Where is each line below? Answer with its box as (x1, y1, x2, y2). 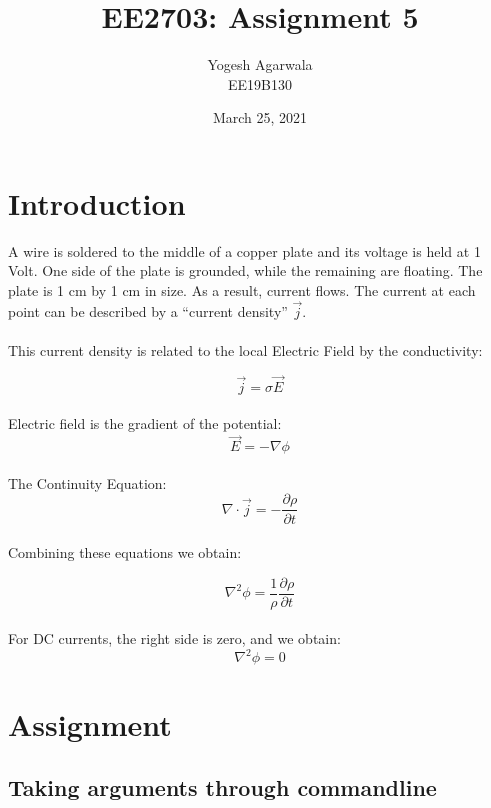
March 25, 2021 (212, 107, 308, 128)
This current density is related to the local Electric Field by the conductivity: (8, 340, 483, 361)
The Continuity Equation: (8, 472, 167, 493)
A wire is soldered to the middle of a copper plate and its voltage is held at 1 (8, 240, 481, 261)
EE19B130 (228, 73, 292, 94)
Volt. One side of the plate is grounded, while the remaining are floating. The (8, 260, 483, 281)
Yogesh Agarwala (207, 54, 313, 75)
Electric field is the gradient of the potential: (8, 413, 282, 434)
